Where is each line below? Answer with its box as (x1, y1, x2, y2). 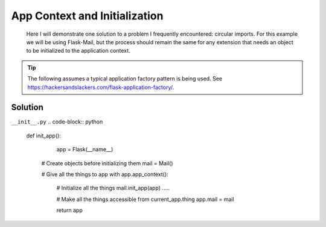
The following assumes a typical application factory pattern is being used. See (27, 75, 223, 82)
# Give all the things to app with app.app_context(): (41, 170, 168, 178)
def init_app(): (26, 132, 62, 139)
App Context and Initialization (11, 9, 164, 22)
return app (56, 206, 83, 214)
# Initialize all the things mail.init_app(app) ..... (56, 185, 170, 192)
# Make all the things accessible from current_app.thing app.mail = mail (56, 196, 235, 203)
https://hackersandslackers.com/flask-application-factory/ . (27, 84, 174, 91)
